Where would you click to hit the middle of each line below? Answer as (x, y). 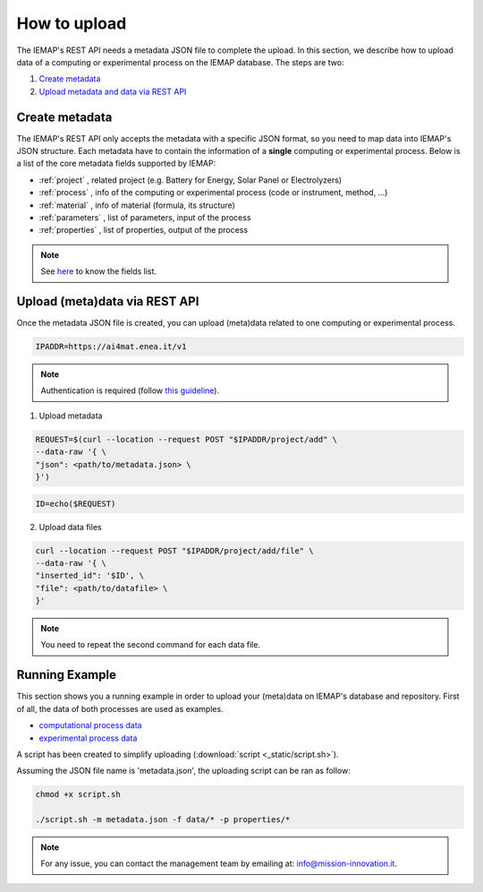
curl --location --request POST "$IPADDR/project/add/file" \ (174, 550)
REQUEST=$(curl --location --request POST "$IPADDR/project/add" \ (186, 439)
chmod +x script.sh (78, 794)
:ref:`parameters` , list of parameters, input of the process (145, 217)
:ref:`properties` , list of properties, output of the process (144, 230)
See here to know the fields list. (98, 271)
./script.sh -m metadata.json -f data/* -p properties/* (163, 820)
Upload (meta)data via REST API (108, 301)
